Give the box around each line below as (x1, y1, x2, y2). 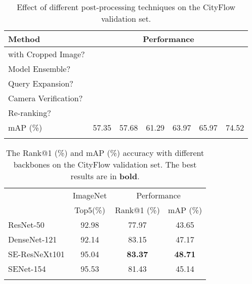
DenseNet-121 (8, 233, 57, 245)
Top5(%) (74, 204, 105, 216)
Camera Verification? (8, 92, 83, 104)
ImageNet (72, 189, 107, 201)
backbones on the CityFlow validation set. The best (13, 158, 197, 170)
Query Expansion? (8, 77, 73, 89)
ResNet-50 (8, 219, 45, 230)
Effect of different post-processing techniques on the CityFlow (17, 1, 236, 13)
